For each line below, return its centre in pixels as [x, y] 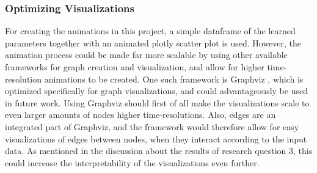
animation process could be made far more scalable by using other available [146, 55]
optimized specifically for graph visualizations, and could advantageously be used [156, 91]
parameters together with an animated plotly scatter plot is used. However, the [153, 42]
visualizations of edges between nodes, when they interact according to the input [156, 138]
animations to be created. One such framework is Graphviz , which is [174, 79]
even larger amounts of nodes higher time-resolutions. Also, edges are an [140, 115]
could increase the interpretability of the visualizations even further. [132, 162]
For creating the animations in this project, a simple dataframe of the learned [150, 31]
